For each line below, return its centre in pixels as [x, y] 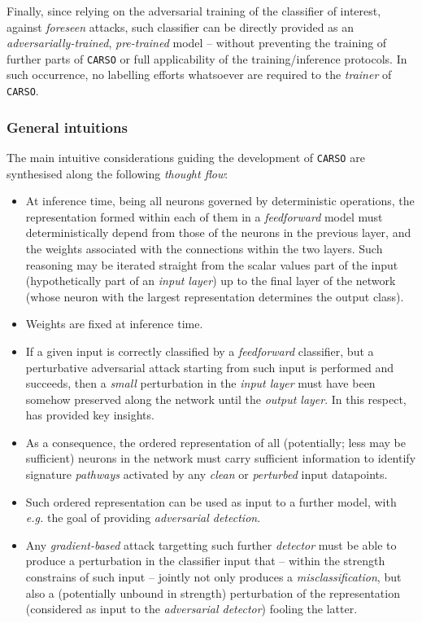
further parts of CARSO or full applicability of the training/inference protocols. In [207, 58]
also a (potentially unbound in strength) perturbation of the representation [213, 592]
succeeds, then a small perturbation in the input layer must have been [200, 383]
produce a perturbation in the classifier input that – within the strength [205, 561]
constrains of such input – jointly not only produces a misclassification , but [213, 577]
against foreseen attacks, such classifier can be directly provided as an [181, 26]
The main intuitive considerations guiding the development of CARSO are [186, 157]
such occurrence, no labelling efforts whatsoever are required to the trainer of [199, 75]
